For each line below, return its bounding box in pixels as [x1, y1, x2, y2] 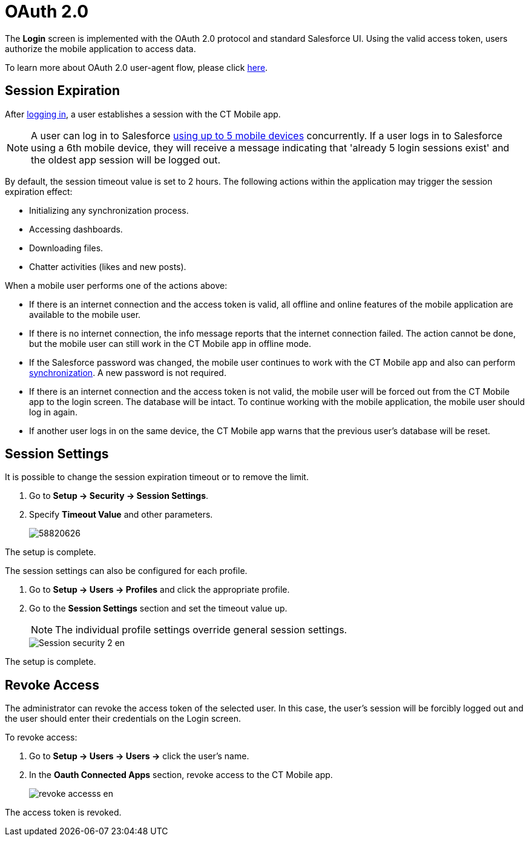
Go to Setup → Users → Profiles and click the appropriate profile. [29, 584, 290, 595]
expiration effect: [5, 186, 73, 197]
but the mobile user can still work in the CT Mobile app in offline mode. [29, 338, 312, 349]
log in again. [29, 406, 77, 417]
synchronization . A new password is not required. [29, 367, 226, 378]
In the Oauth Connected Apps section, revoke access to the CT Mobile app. [29, 770, 333, 780]
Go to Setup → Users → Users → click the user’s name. [29, 751, 249, 762]
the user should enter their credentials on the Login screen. [5, 713, 241, 724]
